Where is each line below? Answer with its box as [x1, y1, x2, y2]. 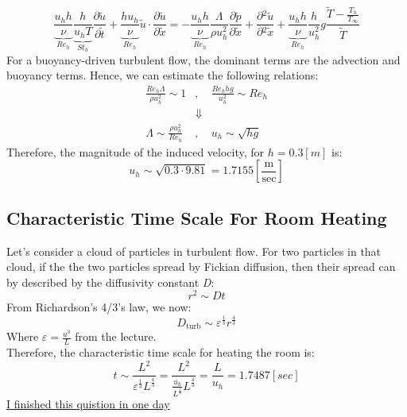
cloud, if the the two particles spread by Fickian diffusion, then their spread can [6, 258, 396, 275]
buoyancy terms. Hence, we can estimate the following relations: [6, 67, 319, 83]
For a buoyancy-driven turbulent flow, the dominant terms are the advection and [6, 51, 401, 68]
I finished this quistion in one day [6, 396, 170, 412]
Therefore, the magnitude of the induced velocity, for [6, 143, 265, 160]
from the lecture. [75, 328, 157, 345]
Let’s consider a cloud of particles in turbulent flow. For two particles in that [6, 242, 382, 259]
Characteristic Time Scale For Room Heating [6, 205, 387, 230]
